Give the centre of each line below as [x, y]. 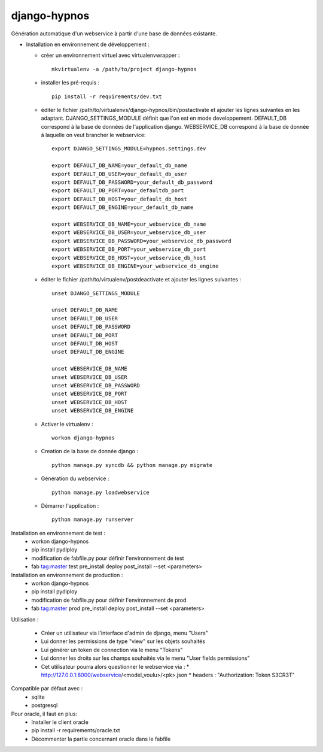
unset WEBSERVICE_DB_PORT [90, 394]
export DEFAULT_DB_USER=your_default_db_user [120, 174]
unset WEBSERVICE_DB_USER [90, 377]
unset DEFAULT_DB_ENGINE [88, 352]
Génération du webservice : [75, 478]
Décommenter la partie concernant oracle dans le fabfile [101, 739]
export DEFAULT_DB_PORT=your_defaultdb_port [118, 191]
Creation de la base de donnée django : [90, 451]
